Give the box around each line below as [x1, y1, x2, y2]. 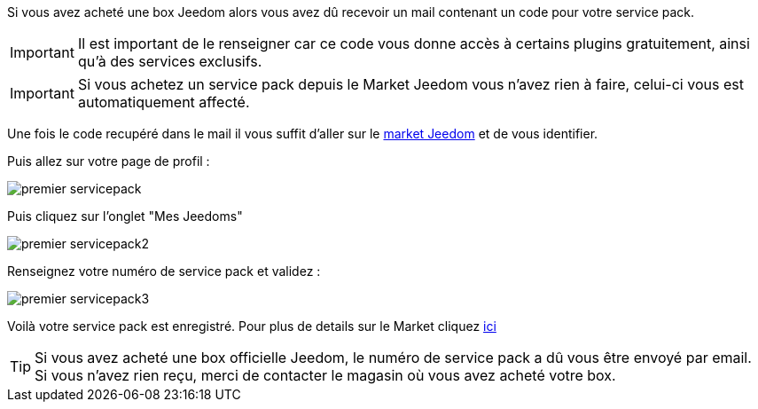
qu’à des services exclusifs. [77, 52, 262, 70]
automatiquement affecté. [77, 93, 250, 111]
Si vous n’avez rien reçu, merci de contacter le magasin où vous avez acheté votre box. [35, 366, 616, 384]
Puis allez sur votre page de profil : [7, 153, 210, 169]
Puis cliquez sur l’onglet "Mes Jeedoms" [7, 208, 243, 224]
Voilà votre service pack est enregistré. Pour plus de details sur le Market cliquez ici [7, 319, 496, 334]
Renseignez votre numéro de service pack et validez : [7, 263, 321, 279]
